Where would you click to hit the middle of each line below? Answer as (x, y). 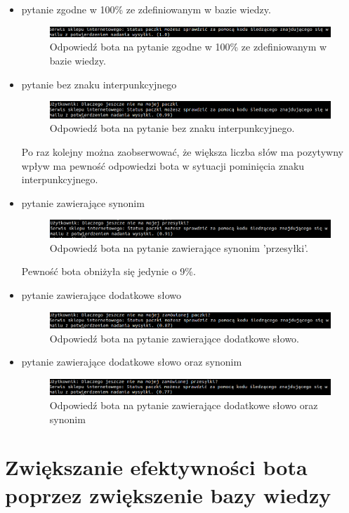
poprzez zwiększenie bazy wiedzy (168, 494)
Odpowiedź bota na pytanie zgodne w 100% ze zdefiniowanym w (188, 47)
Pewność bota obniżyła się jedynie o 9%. (108, 271)
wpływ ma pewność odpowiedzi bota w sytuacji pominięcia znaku (163, 165)
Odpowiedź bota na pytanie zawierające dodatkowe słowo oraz (184, 405)
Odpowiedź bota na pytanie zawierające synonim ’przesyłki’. (179, 247)
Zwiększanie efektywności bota (156, 467)
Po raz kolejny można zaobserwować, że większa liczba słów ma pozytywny (182, 152)
